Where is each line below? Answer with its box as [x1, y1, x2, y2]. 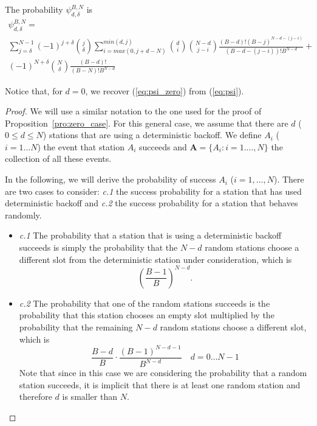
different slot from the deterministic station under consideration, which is [19, 253, 292, 265]
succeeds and [139, 140, 187, 153]
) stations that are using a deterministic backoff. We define [43, 128, 262, 141]
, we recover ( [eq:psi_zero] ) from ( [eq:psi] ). [85, 84, 244, 97]
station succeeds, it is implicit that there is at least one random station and [19, 378, 301, 391]
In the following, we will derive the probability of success [5, 173, 216, 186]
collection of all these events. [5, 152, 112, 165]
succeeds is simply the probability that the [19, 241, 178, 254]
